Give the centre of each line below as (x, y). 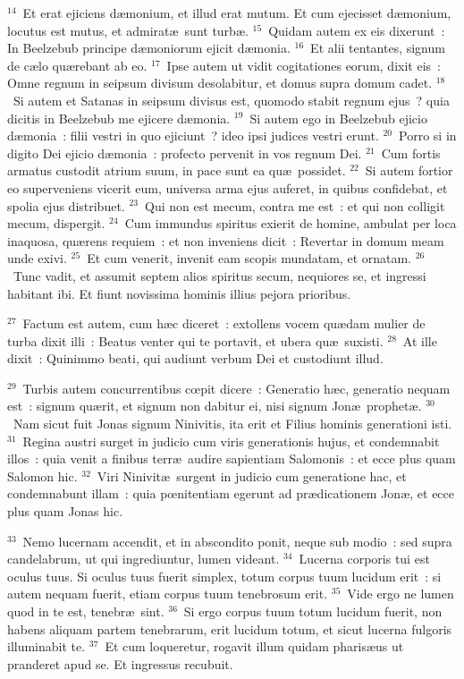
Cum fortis (411, 153)
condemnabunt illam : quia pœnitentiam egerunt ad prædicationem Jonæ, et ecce (231, 493)
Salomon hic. (42, 475)
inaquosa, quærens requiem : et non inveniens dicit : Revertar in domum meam (226, 240)
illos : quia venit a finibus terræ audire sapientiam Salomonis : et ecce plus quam (232, 458)
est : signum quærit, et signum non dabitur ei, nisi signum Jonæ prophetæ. (215, 406)
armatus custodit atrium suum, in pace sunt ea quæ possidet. (177, 170)
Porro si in (428, 136)
